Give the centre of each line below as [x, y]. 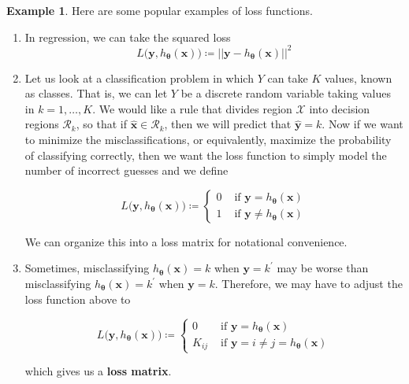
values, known [358, 78]
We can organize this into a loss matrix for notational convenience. [186, 241]
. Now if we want [363, 124]
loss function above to [78, 299]
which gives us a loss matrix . [98, 371]
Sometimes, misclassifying [87, 268]
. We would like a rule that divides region [192, 108]
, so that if [101, 124]
